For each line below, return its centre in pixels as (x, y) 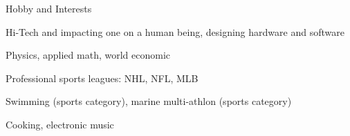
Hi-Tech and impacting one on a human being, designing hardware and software (175, 31)
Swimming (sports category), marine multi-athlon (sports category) (149, 101)
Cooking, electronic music (60, 124)
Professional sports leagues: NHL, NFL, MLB (102, 78)
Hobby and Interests (49, 8)
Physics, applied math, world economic (88, 55)
